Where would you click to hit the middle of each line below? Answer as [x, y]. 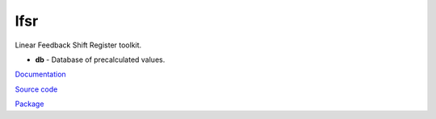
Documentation [40, 74]
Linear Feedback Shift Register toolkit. [78, 45]
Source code [36, 89]
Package [29, 104]
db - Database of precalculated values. [100, 59]
